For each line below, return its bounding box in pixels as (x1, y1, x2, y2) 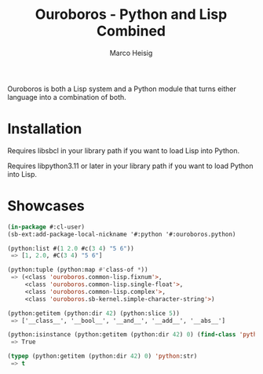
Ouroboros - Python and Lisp (35, 5, 228, 24)
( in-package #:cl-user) (7, 222, 86, 231)
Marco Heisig (109, 48, 153, 57)
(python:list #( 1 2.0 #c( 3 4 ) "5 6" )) (7, 244, 134, 252)
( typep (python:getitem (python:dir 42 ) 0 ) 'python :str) (7, 352, 198, 361)
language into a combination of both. (7, 92, 126, 101)
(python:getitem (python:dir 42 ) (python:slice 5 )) (7, 309, 180, 317)
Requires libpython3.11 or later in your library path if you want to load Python (7, 161, 254, 170)
